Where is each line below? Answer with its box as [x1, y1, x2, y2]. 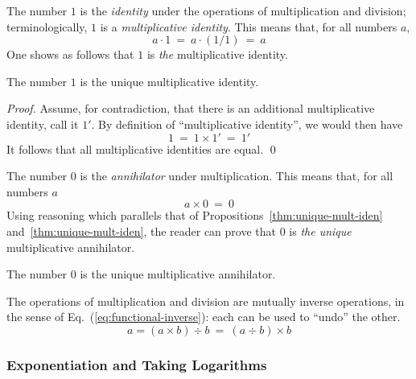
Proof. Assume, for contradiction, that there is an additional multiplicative [6, 100, 375, 117]
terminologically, [6, 18, 88, 35]
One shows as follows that [6, 46, 134, 63]
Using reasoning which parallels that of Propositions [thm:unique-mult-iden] [6, 207, 383, 224]
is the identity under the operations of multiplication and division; [80, 2, 406, 19]
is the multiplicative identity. [146, 46, 288, 63]
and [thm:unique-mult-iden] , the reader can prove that [6, 222, 277, 239]
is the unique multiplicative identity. [80, 72, 259, 89]
